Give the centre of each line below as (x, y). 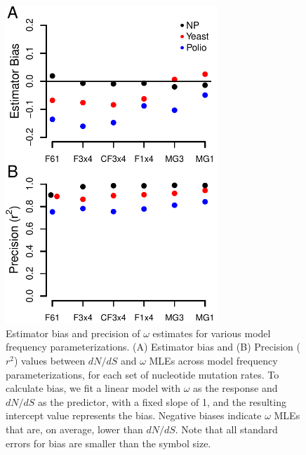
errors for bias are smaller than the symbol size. (108, 443)
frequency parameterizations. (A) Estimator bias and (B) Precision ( (153, 347)
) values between (50, 361)
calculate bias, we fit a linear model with (93, 388)
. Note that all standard (226, 429)
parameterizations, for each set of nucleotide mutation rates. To (142, 374)
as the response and (235, 388)
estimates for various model (212, 333)
